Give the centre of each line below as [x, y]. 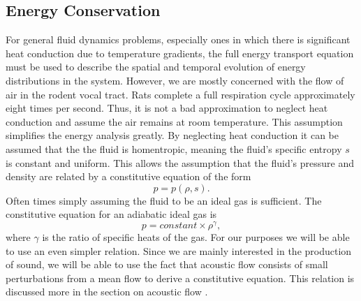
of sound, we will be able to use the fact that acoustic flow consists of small [167, 264]
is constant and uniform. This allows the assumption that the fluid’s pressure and [180, 162]
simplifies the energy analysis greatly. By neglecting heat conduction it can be [172, 135]
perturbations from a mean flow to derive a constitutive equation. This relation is [180, 278]
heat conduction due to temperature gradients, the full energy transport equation [180, 53]
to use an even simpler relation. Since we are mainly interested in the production [179, 250]
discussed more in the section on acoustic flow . [107, 292]
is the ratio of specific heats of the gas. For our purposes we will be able [196, 237]
